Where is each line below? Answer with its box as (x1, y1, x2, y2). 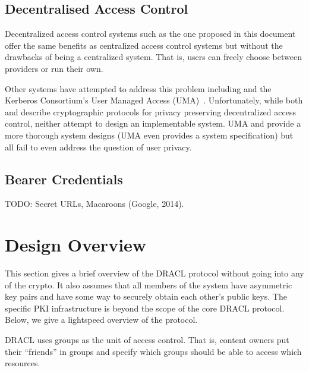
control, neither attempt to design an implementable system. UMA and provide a (5, 117, 301, 130)
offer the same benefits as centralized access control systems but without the (5, 39, 283, 51)
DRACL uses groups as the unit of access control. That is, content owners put (5, 334, 289, 346)
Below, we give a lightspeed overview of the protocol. (5, 313, 198, 326)
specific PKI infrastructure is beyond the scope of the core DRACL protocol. (5, 301, 285, 314)
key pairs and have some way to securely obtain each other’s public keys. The (5, 290, 287, 303)
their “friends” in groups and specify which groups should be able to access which (5, 345, 302, 357)
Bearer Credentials (5, 169, 123, 188)
